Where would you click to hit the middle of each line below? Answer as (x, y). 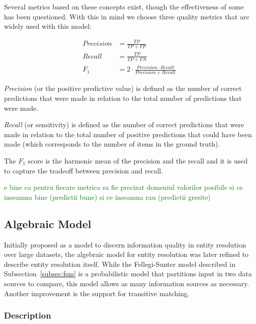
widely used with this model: (48, 26)
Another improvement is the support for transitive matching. (97, 293)
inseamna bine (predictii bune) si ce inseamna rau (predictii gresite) (107, 197)
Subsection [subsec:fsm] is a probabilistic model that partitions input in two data (128, 274)
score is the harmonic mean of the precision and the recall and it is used (138, 160)
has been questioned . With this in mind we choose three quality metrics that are (127, 16)
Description (28, 315)
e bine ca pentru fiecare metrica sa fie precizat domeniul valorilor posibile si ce (124, 187)
